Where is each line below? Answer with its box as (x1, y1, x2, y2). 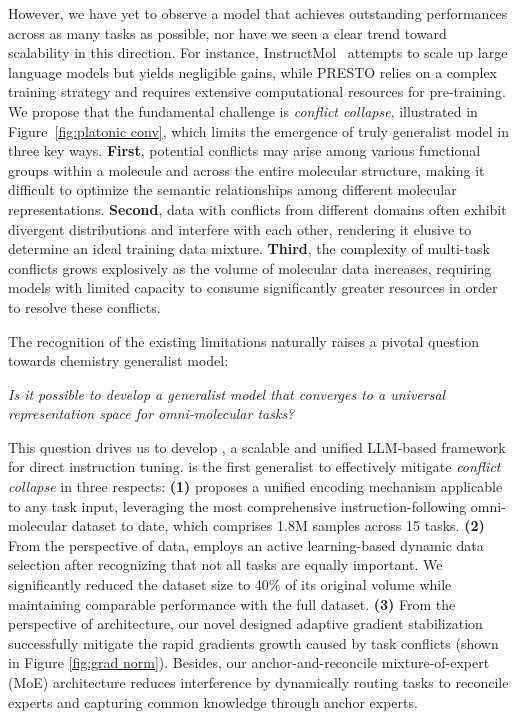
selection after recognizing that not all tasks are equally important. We (8, 554, 443, 575)
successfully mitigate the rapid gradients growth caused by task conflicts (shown (8, 632, 499, 653)
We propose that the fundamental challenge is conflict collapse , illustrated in (8, 100, 478, 121)
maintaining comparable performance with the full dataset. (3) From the (8, 593, 456, 614)
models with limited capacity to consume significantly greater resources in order (8, 277, 498, 298)
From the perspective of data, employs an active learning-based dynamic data (8, 534, 484, 555)
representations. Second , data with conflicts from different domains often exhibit (8, 198, 507, 219)
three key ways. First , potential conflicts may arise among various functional (8, 140, 481, 161)
